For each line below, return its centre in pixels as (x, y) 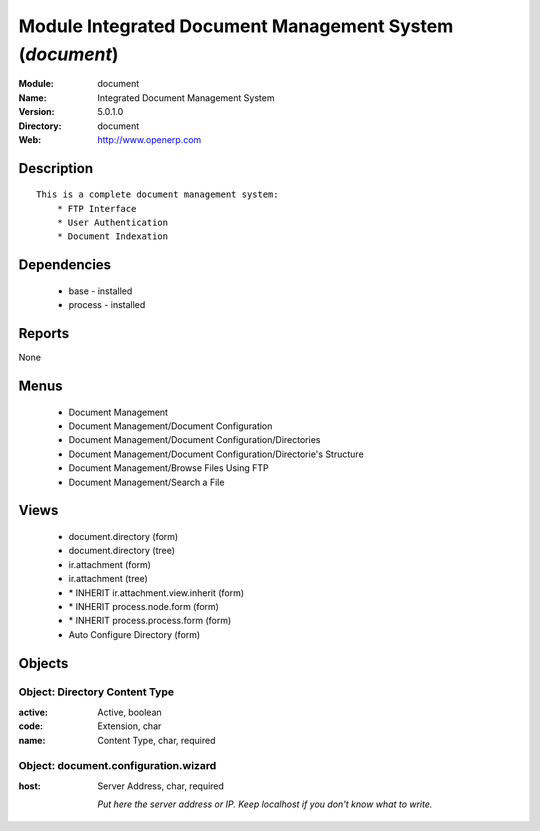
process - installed (107, 305)
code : (31, 726)
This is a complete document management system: (157, 194)
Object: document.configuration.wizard (117, 766)
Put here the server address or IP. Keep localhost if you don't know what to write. (265, 804)
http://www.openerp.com (149, 139)
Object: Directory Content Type (96, 692)
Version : (36, 112)
